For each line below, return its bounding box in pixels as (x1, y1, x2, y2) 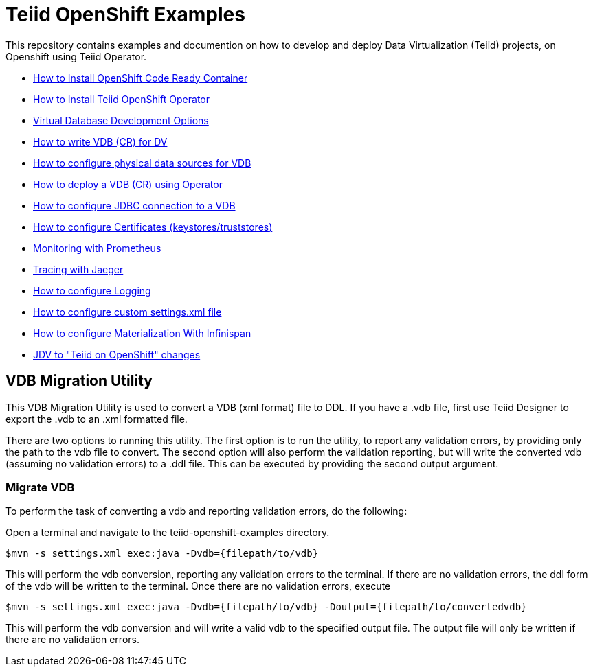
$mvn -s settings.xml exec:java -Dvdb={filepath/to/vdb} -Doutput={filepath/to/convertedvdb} (5, 601, 527, 613)
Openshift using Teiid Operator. (5, 50, 147, 62)
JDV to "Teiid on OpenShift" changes (33, 348, 201, 360)
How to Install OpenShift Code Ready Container (33, 71, 248, 84)
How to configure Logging (33, 284, 151, 297)
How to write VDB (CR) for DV (33, 135, 168, 148)
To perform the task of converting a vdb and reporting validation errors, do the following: (5, 505, 407, 518)
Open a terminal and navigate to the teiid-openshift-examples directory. (5, 526, 330, 539)
